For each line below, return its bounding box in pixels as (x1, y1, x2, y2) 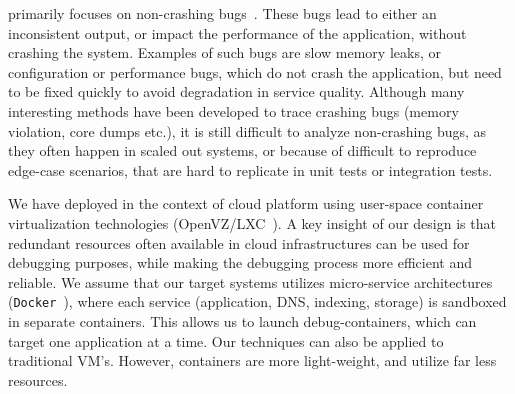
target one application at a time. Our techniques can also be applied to (8, 330, 444, 351)
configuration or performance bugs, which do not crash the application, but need (8, 61, 502, 82)
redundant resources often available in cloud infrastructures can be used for (8, 232, 470, 253)
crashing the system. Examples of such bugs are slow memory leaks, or (8, 42, 441, 63)
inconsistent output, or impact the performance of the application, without (8, 22, 467, 43)
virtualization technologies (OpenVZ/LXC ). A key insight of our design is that (8, 212, 496, 233)
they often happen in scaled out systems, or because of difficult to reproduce (8, 140, 477, 161)
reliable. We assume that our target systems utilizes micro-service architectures (8, 271, 493, 292)
